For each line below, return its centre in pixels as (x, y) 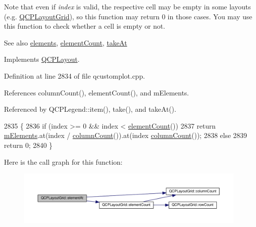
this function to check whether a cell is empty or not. (85, 26)
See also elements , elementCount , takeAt (66, 42)
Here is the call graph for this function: (63, 161)
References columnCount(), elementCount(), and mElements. (97, 92)
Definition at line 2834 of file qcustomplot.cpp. (75, 75)
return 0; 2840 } (28, 145)
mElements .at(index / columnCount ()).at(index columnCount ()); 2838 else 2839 (126, 135)
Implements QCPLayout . (42, 59)
